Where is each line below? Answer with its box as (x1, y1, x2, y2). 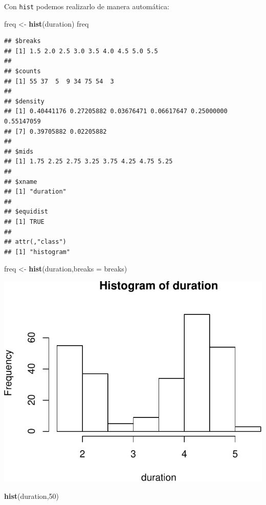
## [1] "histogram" (4, 248, 70, 256)
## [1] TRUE (4, 218, 45, 225)
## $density (4, 97, 45, 105)
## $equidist (4, 208, 48, 216)
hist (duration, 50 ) (4, 490, 59, 501)
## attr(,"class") (4, 238, 66, 246)
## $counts (4, 68, 41, 75)
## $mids (4, 148, 34, 155)
